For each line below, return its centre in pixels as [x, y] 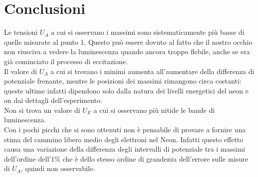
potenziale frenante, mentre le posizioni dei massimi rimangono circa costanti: [123, 81]
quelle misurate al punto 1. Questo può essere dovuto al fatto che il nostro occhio [128, 42]
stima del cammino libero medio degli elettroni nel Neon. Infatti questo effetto [124, 139]
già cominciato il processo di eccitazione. [66, 61]
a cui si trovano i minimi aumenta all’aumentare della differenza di [152, 71]
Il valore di [21, 71]
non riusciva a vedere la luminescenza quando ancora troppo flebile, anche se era [127, 51]
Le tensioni [21, 32]
